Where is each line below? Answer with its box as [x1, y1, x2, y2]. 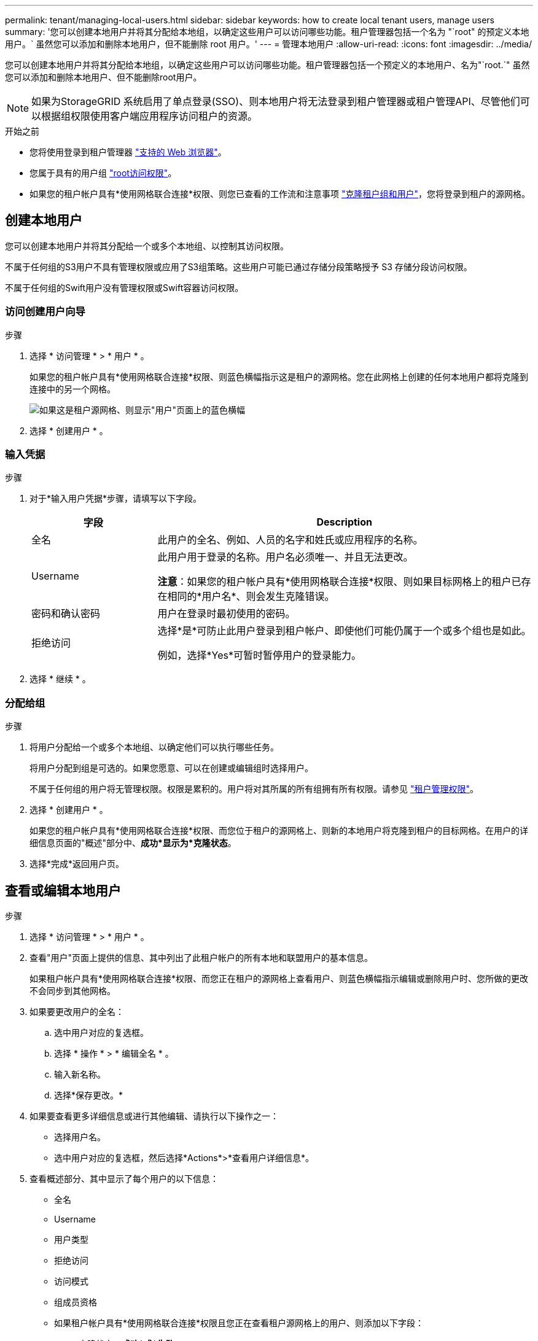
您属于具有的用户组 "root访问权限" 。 [29, 168, 177, 178]
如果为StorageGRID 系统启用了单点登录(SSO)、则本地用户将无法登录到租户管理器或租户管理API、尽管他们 [31, 95, 520, 107]
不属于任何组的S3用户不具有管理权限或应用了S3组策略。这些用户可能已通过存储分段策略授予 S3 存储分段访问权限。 [5, 261, 472, 272]
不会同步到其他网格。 [29, 985, 115, 996]
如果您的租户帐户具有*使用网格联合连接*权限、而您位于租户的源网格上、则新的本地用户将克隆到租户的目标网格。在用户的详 [29, 825, 529, 836]
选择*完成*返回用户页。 [29, 858, 125, 869]
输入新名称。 [54, 1068, 106, 1079]
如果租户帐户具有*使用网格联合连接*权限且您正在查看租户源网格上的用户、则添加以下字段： [54, 1317, 424, 1328]
